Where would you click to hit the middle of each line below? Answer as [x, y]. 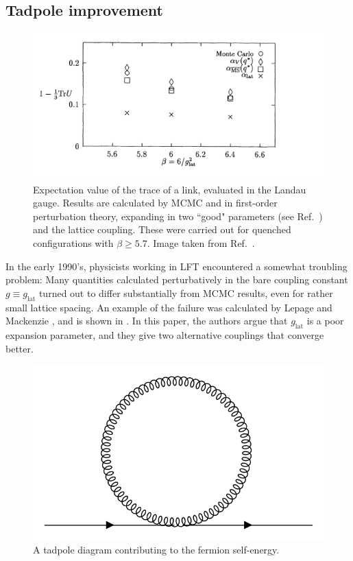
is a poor [325, 321]
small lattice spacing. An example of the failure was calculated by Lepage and [169, 307]
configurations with [73, 243]
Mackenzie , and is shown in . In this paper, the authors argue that [147, 321]
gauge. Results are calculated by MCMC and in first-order [155, 203]
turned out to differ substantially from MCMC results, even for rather [186, 293]
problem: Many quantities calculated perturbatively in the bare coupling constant [177, 279]
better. [20, 348]
